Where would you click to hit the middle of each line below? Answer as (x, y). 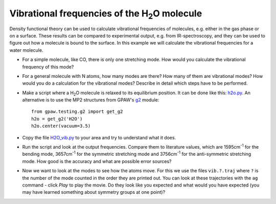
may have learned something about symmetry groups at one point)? (94, 192)
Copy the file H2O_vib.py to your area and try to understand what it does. (99, 137)
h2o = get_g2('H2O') (57, 119)
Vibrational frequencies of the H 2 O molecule (106, 14)
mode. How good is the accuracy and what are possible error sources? (97, 161)
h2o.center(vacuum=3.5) (61, 126)
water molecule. (26, 50)
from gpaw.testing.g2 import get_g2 (77, 112)
